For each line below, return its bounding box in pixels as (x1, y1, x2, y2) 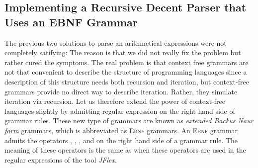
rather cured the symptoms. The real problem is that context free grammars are (4, 57, 249, 67)
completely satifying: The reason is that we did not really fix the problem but (4, 47, 241, 58)
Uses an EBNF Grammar (4, 14, 138, 29)
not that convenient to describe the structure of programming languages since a (4, 67, 247, 77)
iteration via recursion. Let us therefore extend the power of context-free (4, 96, 225, 106)
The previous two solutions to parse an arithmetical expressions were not (4, 37, 227, 48)
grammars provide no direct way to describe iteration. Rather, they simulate (4, 86, 238, 96)
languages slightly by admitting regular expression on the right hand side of (4, 105, 235, 116)
